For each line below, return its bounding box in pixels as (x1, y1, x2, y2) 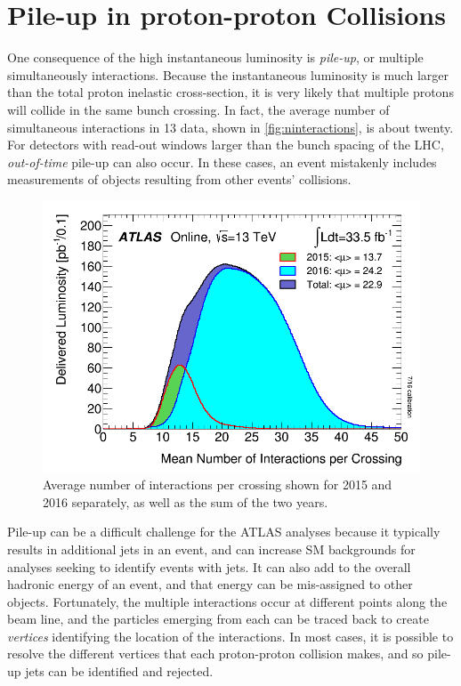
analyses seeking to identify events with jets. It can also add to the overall (7, 557, 411, 576)
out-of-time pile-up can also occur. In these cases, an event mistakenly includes (7, 152, 437, 171)
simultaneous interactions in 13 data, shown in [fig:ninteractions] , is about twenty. (7, 117, 454, 136)
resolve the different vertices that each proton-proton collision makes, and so (7, 644, 424, 663)
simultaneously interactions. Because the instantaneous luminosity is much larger (7, 65, 449, 84)
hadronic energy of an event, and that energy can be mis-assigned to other (7, 575, 413, 593)
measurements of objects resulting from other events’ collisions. (7, 170, 352, 189)
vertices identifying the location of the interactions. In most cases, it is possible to (7, 626, 454, 645)
